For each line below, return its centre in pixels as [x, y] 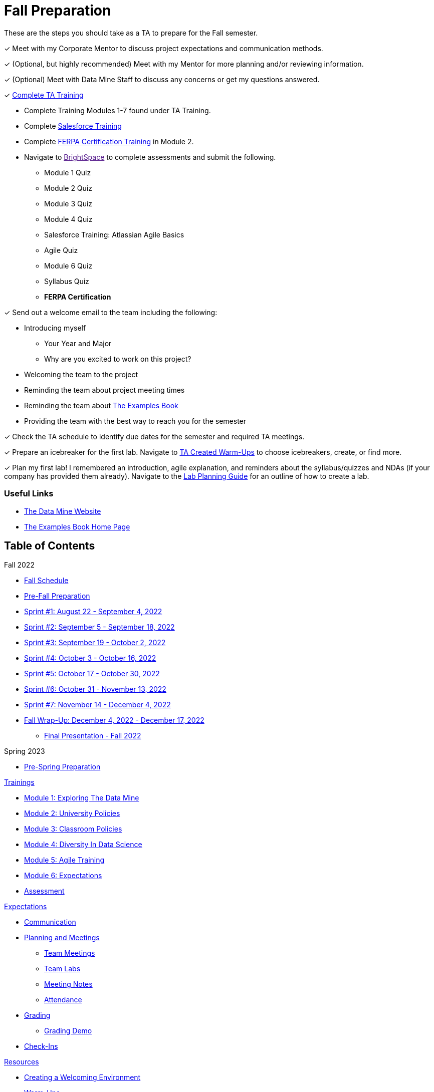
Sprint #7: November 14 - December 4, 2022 [97, 705]
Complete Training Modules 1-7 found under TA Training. [118, 110]
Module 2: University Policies [72, 813]
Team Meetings [70, 953]
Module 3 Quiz [68, 203]
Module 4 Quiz [68, 219]
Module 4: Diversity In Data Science [83, 845]
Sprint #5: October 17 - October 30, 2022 [92, 674]
